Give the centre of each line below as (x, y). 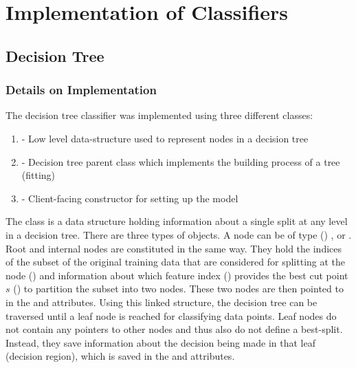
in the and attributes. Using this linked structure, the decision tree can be (162, 302)
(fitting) (38, 175)
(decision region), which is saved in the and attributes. (120, 356)
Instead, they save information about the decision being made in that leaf (161, 342)
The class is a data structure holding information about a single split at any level (177, 221)
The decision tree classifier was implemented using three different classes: (159, 115)
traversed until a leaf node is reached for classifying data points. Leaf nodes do (171, 315)
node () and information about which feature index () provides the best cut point (177, 275)
